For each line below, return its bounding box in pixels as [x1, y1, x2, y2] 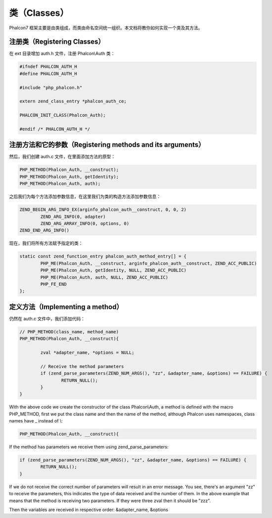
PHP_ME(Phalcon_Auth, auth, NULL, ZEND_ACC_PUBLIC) [40, 274, 169, 280]
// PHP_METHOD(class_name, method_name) [19, 329, 119, 334]
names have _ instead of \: [9, 418, 63, 424]
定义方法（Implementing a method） [9, 303, 123, 311]
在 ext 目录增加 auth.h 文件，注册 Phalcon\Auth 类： [9, 51, 115, 56]
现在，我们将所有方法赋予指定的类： [9, 240, 83, 246]
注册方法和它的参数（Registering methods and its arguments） [9, 141, 205, 149]
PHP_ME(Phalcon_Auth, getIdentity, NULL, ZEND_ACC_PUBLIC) [40, 267, 187, 273]
